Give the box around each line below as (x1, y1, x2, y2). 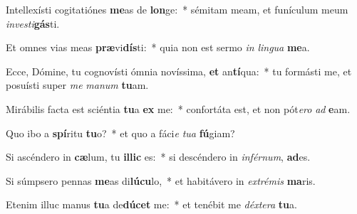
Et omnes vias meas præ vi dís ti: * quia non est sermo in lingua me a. (6, 40, 310, 55)
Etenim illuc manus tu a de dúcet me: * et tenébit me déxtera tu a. (6, 197, 297, 212)
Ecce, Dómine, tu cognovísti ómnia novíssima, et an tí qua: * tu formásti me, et (6, 63, 352, 78)
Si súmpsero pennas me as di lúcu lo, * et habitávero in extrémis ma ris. (6, 173, 316, 188)
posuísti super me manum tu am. (6, 77, 149, 92)
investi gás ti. (6, 16, 60, 31)
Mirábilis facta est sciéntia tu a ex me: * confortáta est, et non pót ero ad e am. (6, 101, 351, 116)
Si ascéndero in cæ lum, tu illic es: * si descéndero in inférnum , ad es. (6, 149, 311, 164)
